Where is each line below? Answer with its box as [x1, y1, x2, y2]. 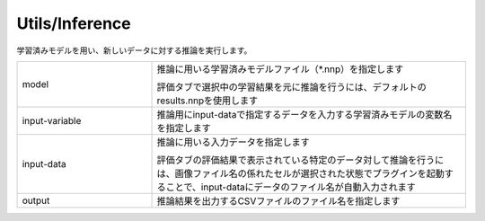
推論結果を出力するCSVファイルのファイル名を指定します [156, 194, 401, 207]
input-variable [22, 114, 82, 127]
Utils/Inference [16, 13, 131, 33]
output [22, 194, 50, 207]
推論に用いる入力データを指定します [156, 136, 310, 148]
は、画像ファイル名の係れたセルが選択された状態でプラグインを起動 [156, 167, 445, 180]
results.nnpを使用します [156, 94, 259, 107]
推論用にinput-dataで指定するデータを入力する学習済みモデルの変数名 [156, 108, 453, 120]
